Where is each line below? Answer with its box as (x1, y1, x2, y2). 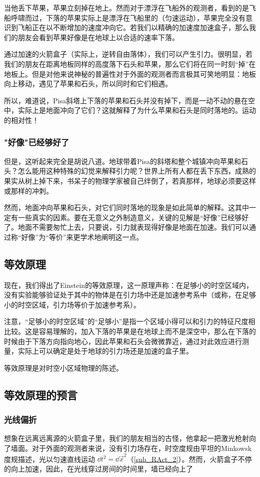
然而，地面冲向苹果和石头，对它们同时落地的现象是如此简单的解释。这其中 (4, 202, 249, 213)
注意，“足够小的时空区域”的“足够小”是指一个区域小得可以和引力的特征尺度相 (4, 316, 255, 327)
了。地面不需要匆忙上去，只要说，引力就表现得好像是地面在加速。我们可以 (4, 222, 249, 232)
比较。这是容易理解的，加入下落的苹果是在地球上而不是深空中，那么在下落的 (4, 326, 256, 337)
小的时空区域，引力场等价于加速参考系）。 (4, 299, 140, 309)
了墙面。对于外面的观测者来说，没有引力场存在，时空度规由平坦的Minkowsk (4, 443, 252, 453)
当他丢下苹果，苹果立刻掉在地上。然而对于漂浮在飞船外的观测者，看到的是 (4, 3, 249, 13)
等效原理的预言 (4, 387, 77, 402)
